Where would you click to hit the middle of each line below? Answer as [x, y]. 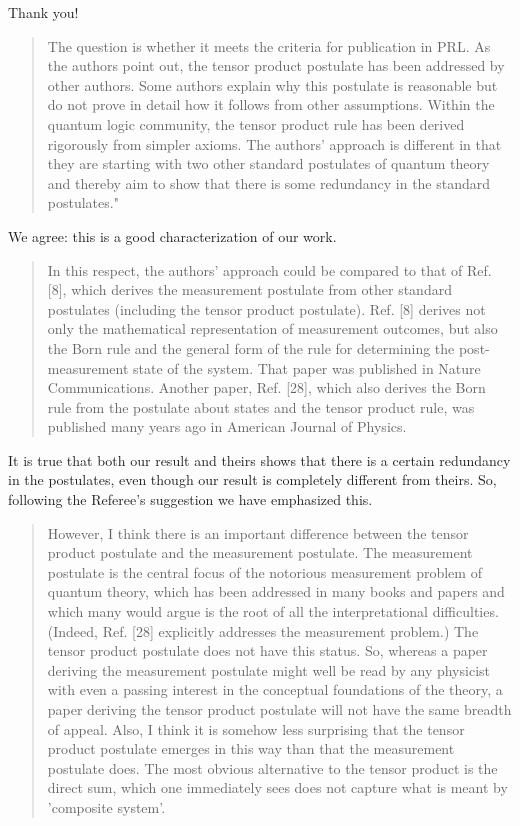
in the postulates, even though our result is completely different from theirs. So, [252, 479]
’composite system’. [106, 806]
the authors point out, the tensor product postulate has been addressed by [276, 65]
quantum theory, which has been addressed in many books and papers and [276, 591]
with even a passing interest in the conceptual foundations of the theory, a [275, 689]
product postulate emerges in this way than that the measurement [251, 748]
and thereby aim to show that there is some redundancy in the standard [269, 182]
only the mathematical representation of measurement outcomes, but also [272, 328]
